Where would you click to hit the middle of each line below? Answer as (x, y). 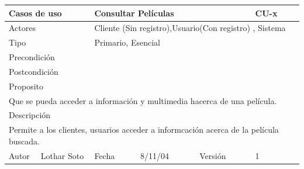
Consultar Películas (134, 13)
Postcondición (34, 71)
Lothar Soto (62, 155)
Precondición (32, 57)
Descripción (30, 115)
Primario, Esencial (127, 42)
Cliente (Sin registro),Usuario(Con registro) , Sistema (190, 28)
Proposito (26, 86)
